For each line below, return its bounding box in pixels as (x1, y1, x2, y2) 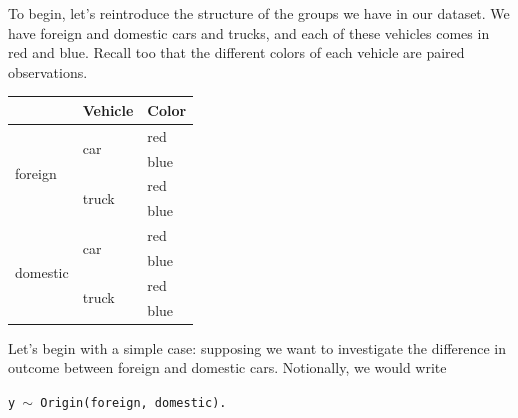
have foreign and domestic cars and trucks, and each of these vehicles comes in (8, 22, 490, 43)
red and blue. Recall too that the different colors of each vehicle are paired (8, 42, 465, 63)
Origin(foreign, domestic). (40, 395, 227, 410)
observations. (8, 61, 88, 82)
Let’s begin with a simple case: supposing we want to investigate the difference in (8, 337, 507, 358)
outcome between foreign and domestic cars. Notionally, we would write (8, 357, 447, 378)
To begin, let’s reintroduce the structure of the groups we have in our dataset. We (8, 3, 510, 23)
